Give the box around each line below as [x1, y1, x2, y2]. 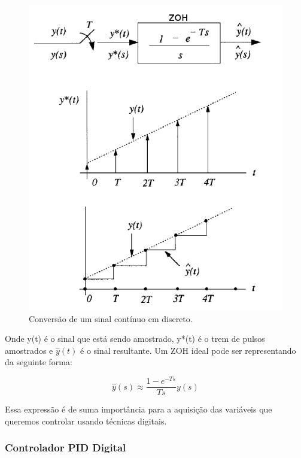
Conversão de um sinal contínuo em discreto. [29, 312, 193, 324]
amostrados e [5, 344, 53, 356]
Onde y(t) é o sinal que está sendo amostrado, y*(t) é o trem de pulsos [5, 332, 265, 345]
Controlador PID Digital [5, 440, 126, 455]
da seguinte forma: [5, 356, 72, 368]
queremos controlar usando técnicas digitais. [5, 414, 167, 427]
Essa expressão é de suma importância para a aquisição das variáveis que [5, 403, 272, 415]
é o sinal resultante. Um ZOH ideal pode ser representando [80, 344, 296, 356]
